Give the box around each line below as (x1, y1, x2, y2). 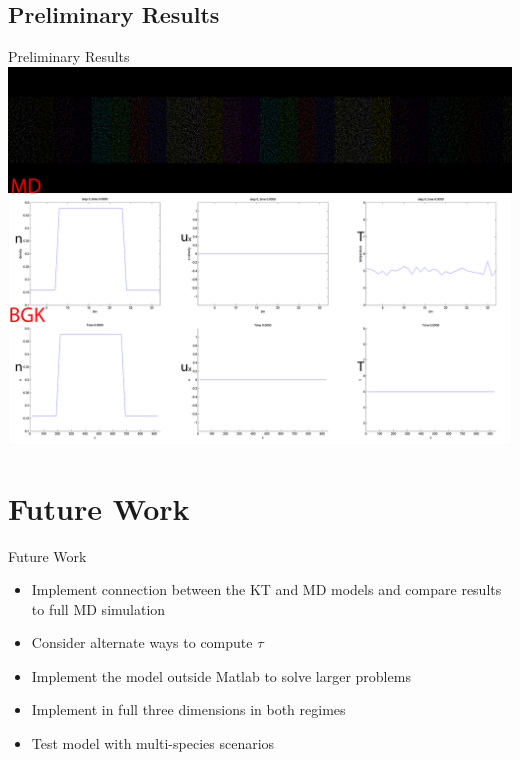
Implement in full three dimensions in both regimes (31, 699, 346, 720)
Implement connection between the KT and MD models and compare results (31, 579, 502, 600)
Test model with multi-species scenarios (31, 733, 275, 754)
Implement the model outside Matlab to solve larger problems (31, 665, 411, 686)
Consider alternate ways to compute (31, 632, 253, 653)
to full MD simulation (31, 598, 166, 619)
